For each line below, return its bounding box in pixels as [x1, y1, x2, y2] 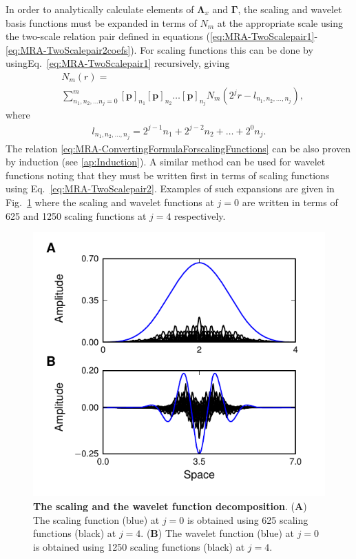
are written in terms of [242, 195, 338, 210]
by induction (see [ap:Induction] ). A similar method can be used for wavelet [6, 154, 326, 169]
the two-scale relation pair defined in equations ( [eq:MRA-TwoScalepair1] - [6, 29, 318, 43]
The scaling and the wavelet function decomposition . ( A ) [33, 499, 307, 514]
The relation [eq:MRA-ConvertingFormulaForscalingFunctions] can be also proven [6, 141, 350, 155]
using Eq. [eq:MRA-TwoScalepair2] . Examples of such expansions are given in [6, 181, 335, 196]
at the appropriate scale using [217, 15, 343, 30]
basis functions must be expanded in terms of [6, 15, 197, 30]
